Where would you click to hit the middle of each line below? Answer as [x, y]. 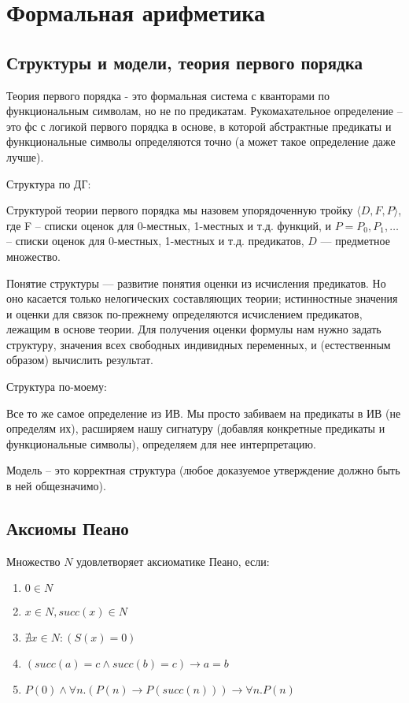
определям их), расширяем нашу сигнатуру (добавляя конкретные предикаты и [196, 428]
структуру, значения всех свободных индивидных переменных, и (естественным [199, 344]
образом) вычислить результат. [80, 360]
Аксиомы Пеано [68, 528]
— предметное [355, 241]
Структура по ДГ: [49, 183]
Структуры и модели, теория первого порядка [184, 62]
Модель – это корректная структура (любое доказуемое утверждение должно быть [203, 470]
